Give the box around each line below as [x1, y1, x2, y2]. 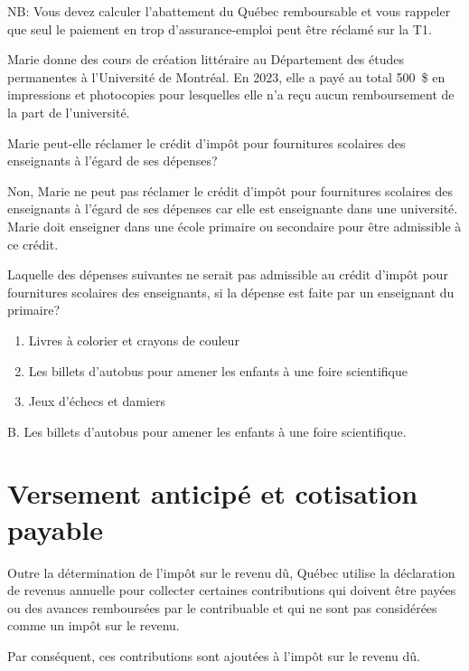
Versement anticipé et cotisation [7, 475, 418, 512]
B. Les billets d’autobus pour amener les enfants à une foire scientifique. [7, 421, 407, 440]
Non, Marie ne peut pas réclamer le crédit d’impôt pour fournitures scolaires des [7, 181, 454, 200]
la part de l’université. [7, 102, 130, 121]
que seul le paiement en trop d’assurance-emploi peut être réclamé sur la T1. [7, 19, 432, 38]
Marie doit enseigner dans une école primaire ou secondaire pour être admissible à [7, 216, 462, 235]
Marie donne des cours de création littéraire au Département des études [7, 50, 404, 69]
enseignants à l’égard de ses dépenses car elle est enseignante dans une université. [7, 199, 458, 218]
